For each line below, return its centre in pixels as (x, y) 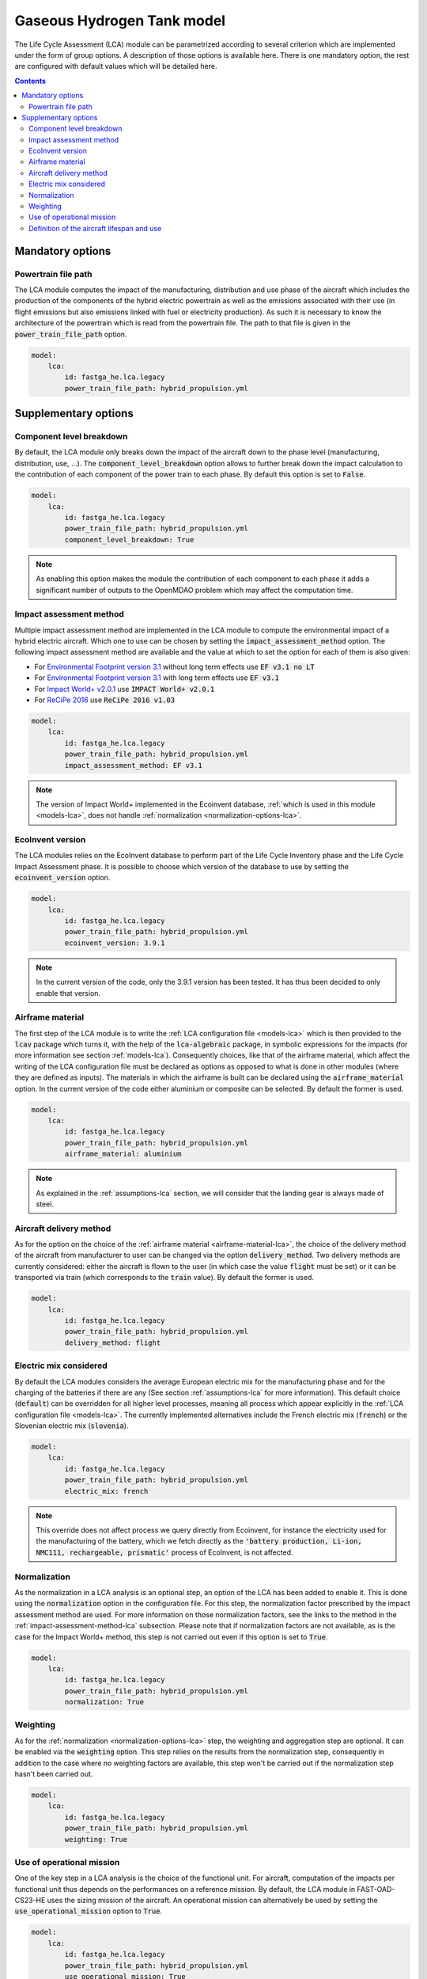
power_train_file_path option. (71, 334)
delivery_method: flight (113, 1343)
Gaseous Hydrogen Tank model (120, 21)
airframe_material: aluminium (123, 1154)
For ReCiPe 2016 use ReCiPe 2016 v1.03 (105, 700)
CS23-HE (30, 1901)
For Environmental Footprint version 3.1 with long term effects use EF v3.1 (157, 678)
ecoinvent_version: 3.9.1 (115, 943)
